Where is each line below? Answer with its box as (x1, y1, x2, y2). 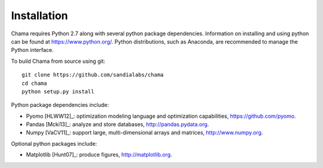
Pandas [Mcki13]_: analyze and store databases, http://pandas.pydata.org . (26, 121, 209, 128)
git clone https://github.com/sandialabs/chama (22, 72, 164, 78)
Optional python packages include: (11, 140, 97, 147)
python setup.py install (22, 88, 95, 95)
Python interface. (11, 47, 54, 54)
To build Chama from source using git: (11, 57, 106, 65)
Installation (11, 9, 68, 22)
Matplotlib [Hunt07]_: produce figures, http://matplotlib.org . (26, 151, 173, 158)
